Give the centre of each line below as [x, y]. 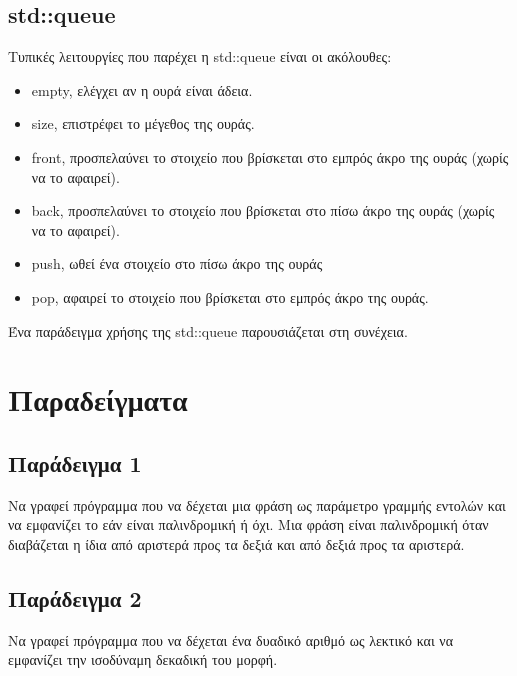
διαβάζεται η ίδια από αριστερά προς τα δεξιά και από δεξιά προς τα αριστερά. [236, 543]
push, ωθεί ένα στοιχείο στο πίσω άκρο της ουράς [177, 263]
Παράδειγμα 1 [75, 462]
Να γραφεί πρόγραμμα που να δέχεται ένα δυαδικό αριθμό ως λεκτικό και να [231, 639]
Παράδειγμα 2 [75, 597]
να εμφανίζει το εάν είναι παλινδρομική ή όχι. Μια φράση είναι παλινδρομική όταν [248, 524]
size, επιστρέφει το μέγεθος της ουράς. [143, 123]
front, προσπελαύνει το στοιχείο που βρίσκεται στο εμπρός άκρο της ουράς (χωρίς [270, 156]
